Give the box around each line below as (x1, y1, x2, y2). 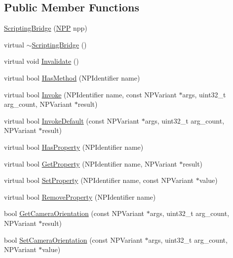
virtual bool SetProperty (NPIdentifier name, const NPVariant (4, 175, 194, 185)
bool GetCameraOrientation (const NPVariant (4, 208, 145, 218)
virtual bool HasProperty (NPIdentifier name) (4, 141, 144, 152)
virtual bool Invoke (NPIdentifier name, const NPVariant (4, 89, 177, 99)
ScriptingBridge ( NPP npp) (4, 23, 87, 33)
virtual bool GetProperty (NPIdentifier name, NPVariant (4, 158, 177, 169)
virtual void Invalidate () (4, 56, 79, 66)
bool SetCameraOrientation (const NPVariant (4, 234, 143, 245)
